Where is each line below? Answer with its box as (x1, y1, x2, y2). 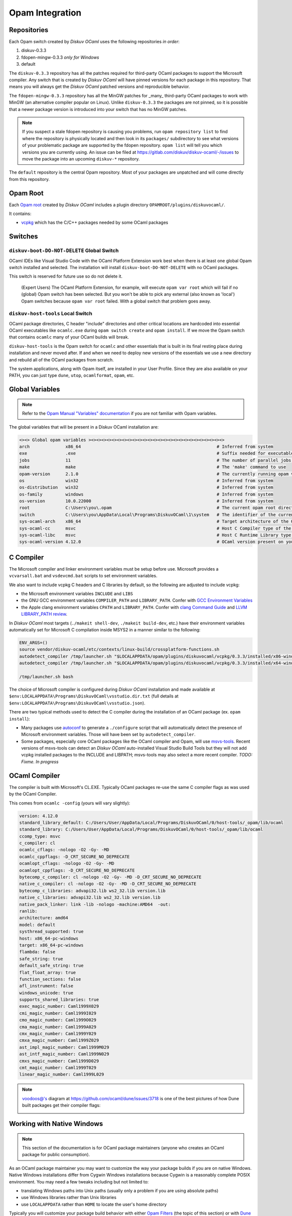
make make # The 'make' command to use (19, 465, 287, 470)
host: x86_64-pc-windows (19, 935, 79, 941)
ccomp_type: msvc (19, 833, 61, 839)
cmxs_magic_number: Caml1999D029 (19, 1058, 99, 1064)
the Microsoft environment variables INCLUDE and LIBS (21, 591, 133, 597)
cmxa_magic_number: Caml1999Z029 (19, 1037, 99, 1043)
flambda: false (19, 949, 55, 955)
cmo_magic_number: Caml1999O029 (19, 1017, 97, 1023)
